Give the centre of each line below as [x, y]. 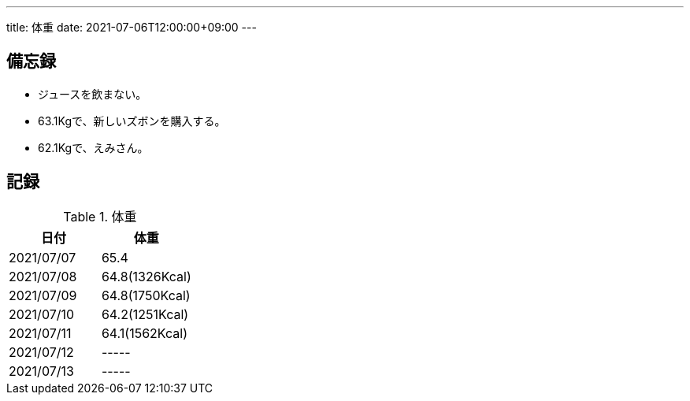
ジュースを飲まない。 [93, 94]
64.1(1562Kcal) [144, 333]
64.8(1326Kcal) [146, 276]
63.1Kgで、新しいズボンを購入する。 [132, 121]
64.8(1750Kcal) [146, 295]
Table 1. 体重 [100, 216]
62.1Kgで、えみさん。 [93, 147]
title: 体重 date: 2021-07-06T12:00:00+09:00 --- [132, 27]
